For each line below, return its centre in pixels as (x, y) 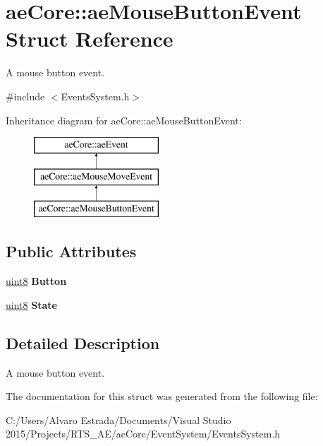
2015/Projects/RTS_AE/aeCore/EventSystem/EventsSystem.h (143, 434)
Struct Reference (90, 39)
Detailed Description (83, 342)
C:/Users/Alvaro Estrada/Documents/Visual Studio (118, 419)
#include (25, 96)
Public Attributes (71, 251)
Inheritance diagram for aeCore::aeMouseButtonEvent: (124, 120)
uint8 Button (36, 281)
